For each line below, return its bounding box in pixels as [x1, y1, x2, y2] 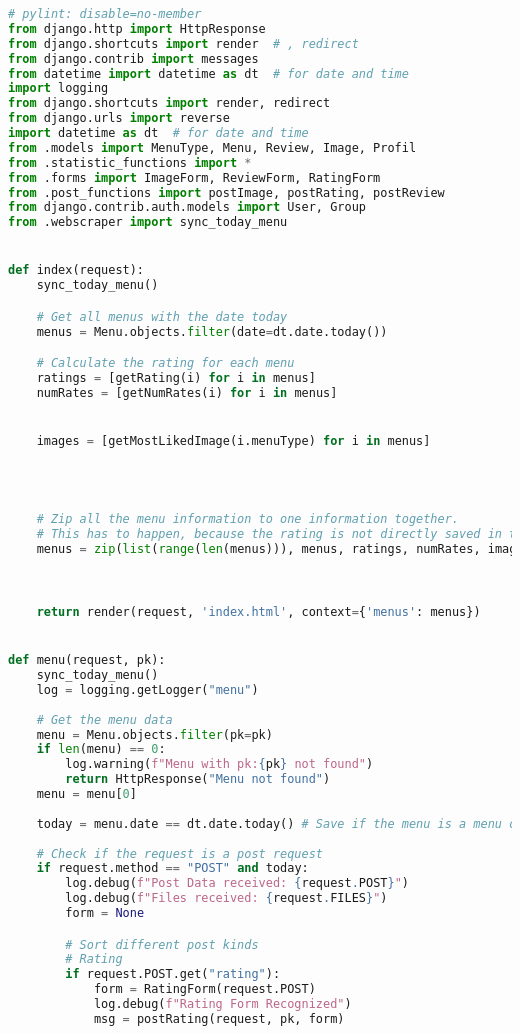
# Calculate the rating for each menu [36, 356, 295, 371]
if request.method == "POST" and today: [36, 861, 309, 876]
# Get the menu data [36, 712, 173, 727]
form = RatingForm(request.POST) [93, 982, 316, 997]
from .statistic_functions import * [8, 155, 252, 170]
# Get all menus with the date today [36, 309, 288, 324]
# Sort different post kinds [65, 937, 259, 952]
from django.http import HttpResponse [8, 21, 266, 36]
